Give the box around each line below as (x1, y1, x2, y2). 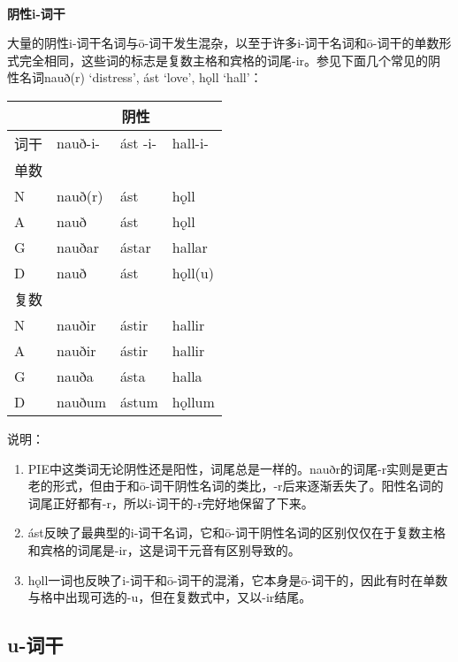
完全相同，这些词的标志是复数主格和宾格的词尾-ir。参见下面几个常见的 (19, 50, 429, 69)
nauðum (57, 391, 107, 412)
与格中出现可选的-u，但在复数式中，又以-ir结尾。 (27, 588, 312, 606)
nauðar (57, 236, 100, 257)
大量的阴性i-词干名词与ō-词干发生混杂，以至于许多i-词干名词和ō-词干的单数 (7, 34, 439, 52)
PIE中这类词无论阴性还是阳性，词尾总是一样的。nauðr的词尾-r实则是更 (27, 459, 437, 477)
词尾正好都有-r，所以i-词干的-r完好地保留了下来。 (27, 493, 314, 512)
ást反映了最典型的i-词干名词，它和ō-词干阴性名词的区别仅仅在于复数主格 (27, 523, 446, 542)
